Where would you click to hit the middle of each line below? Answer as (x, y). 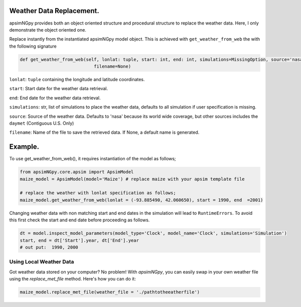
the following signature (33, 46)
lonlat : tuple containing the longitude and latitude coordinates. (77, 80)
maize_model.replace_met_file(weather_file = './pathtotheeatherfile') (110, 292)
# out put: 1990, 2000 (49, 247)
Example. (24, 147)
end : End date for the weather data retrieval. (55, 98)
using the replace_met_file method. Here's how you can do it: (73, 279)
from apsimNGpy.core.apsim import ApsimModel (77, 172)
